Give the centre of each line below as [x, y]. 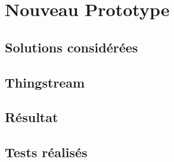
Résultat [32, 117]
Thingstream [45, 82]
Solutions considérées [72, 47]
